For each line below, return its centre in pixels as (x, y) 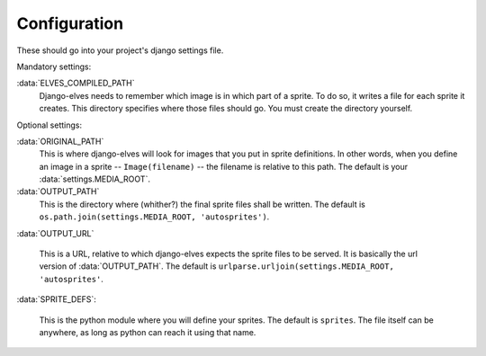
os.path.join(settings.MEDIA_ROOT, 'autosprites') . (154, 217)
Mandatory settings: (54, 67)
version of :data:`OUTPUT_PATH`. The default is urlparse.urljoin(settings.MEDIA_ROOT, (217, 266)
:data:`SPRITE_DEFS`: (56, 299)
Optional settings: (49, 125)
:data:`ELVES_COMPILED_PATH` (76, 83)
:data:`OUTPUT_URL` (55, 233)
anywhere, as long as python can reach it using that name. (148, 332)
